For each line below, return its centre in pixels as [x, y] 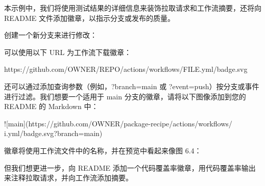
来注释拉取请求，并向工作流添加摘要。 [68, 178]
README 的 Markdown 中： [51, 106]
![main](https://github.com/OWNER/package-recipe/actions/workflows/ [118, 123]
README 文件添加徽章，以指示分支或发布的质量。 [90, 18]
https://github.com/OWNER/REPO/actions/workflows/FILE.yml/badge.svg [126, 69]
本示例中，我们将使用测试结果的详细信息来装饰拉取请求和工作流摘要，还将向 [133, 8]
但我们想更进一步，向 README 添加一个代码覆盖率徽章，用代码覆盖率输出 [130, 167]
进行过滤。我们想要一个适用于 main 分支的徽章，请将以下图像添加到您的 [125, 96]
